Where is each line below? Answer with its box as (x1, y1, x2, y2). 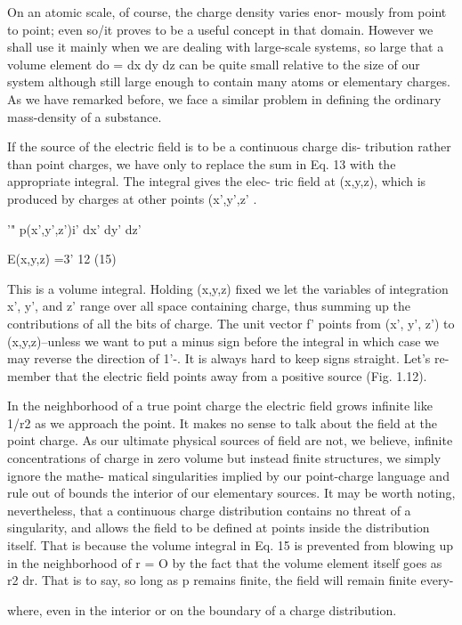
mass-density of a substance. (7, 107, 162, 126)
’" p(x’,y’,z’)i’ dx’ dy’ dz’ (7, 219, 142, 238)
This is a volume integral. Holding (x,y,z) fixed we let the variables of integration (7, 279, 449, 297)
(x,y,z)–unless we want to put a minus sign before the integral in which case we (7, 331, 439, 350)
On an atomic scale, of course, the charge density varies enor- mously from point (7, 3, 447, 20)
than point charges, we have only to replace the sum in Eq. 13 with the (7, 154, 396, 173)
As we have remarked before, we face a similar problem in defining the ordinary (7, 89, 442, 108)
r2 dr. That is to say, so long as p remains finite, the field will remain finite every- (7, 571, 454, 589)
